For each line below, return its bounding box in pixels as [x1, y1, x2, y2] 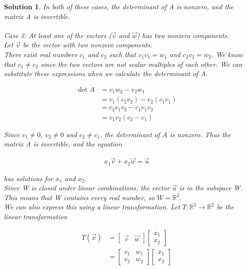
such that [109, 49, 136, 59]
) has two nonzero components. [137, 30, 229, 40]
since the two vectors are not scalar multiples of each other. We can [40, 59, 243, 69]
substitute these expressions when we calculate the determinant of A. [4, 68, 208, 79]
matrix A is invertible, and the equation [4, 139, 122, 149]
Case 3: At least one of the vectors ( [4, 30, 112, 40]
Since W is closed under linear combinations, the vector [4, 183, 170, 193]
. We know [211, 49, 243, 59]
